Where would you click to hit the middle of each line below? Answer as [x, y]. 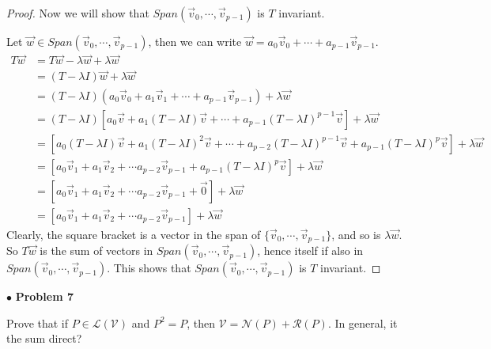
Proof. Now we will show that [78, 13]
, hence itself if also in [310, 250]
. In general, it [363, 322]
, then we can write [195, 41]
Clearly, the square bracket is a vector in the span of [134, 234]
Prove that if [38, 322]
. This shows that [149, 268]
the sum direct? [44, 338]
